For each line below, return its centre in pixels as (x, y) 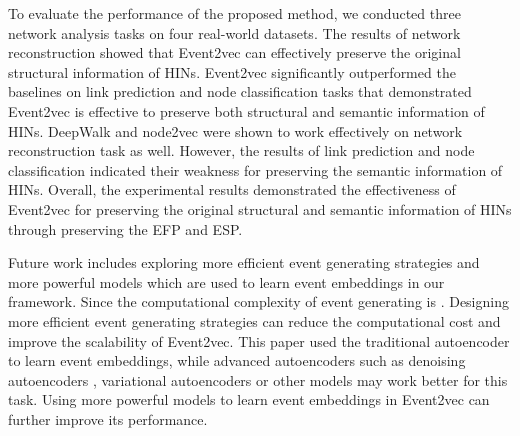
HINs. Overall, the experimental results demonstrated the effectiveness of (232, 189)
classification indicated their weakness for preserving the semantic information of (255, 169)
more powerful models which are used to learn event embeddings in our (226, 281)
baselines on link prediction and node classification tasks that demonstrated (240, 91)
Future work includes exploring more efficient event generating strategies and (244, 262)
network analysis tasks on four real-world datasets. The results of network (234, 32)
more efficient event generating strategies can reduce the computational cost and (254, 320)
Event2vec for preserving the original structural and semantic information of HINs (260, 208)
